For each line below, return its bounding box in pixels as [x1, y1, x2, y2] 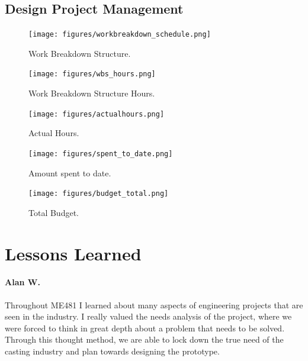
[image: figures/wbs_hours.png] [28, 70, 156, 79]
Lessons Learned [5, 241, 142, 265]
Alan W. [5, 276, 40, 288]
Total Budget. [28, 206, 79, 218]
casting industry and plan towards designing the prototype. [5, 345, 220, 357]
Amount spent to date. [28, 166, 111, 179]
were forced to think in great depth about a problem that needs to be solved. [5, 321, 285, 334]
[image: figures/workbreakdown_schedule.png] [28, 30, 211, 39]
